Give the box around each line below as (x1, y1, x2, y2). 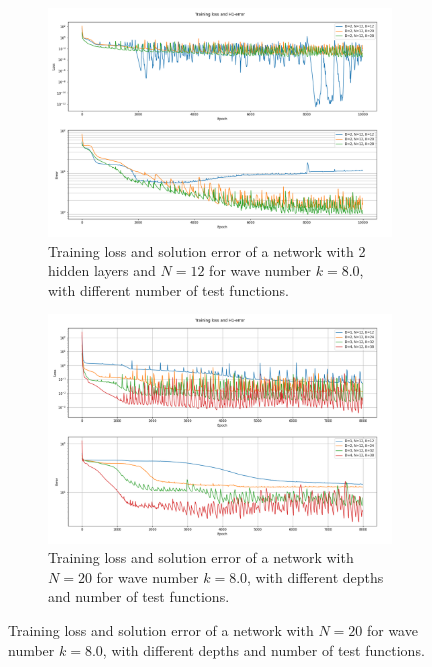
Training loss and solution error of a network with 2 (48, 240, 366, 261)
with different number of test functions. (48, 279, 289, 300)
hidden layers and (48, 260, 156, 281)
